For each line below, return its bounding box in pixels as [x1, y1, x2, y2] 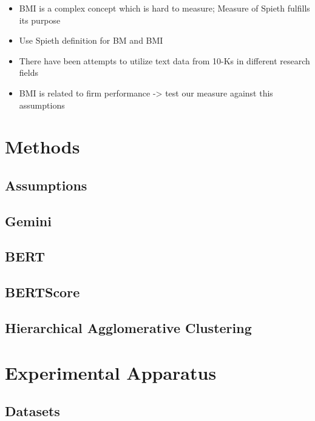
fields [19, 66, 38, 79]
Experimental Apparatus [5, 360, 217, 385]
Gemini [5, 211, 52, 230]
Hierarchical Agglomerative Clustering [5, 318, 252, 337]
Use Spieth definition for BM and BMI [19, 34, 163, 47]
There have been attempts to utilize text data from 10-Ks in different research [19, 54, 310, 67]
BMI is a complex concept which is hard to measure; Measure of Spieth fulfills [19, 2, 310, 14]
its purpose [19, 13, 61, 26]
